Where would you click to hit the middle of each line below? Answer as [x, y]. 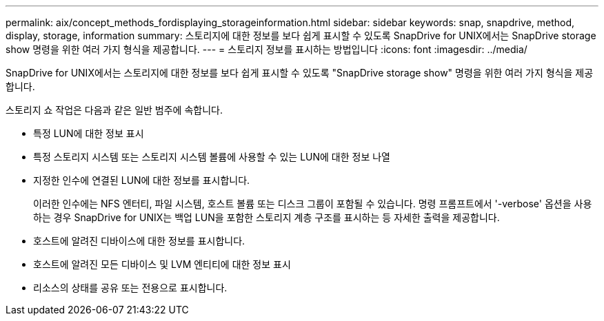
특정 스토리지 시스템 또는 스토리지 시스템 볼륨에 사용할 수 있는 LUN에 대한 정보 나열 [212, 157]
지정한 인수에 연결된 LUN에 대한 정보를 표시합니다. [142, 180]
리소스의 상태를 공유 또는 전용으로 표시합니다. [130, 288]
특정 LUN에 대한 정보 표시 [89, 133]
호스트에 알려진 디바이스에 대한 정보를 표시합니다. [139, 241]
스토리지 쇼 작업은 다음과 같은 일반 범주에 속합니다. [114, 110]
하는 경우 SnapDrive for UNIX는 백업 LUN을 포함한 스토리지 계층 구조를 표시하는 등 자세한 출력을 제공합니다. [266, 217]
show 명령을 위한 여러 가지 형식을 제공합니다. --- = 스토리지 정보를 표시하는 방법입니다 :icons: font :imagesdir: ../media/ [266, 49]
